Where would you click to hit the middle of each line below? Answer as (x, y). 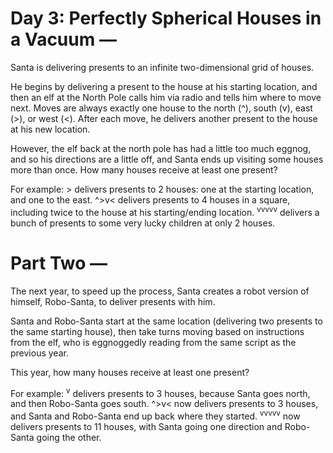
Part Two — (59, 263)
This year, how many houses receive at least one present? (130, 372)
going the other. (69, 437)
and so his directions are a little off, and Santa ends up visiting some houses (167, 159)
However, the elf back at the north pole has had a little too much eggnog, (161, 148)
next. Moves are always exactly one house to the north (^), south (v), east (161, 108)
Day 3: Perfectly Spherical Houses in (166, 18)
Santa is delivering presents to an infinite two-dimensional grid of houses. (162, 67)
